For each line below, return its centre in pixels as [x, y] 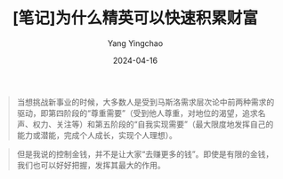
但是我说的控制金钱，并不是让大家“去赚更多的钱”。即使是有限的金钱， [145, 154]
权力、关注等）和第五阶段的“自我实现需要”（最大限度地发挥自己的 [153, 124]
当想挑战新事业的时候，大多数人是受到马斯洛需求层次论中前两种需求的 [146, 102]
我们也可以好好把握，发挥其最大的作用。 [91, 165]
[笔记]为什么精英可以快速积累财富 [135, 18]
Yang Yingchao [135, 43]
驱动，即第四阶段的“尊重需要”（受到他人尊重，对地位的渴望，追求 [137, 113]
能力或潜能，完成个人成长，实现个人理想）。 [97, 135]
